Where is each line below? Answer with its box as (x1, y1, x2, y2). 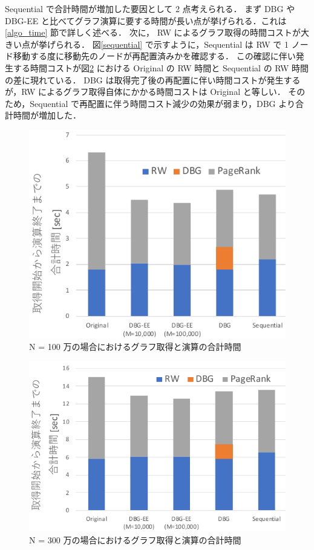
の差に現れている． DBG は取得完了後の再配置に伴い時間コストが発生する (5, 73, 301, 86)
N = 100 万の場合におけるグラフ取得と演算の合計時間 (29, 340, 241, 353)
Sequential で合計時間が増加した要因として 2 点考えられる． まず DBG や (5, 2, 295, 15)
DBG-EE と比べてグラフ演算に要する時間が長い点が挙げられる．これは (5, 14, 287, 27)
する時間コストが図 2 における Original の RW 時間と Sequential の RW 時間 (13, 61, 309, 74)
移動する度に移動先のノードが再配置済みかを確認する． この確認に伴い (13, 50, 296, 62)
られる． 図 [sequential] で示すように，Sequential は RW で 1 (55, 37, 289, 50)
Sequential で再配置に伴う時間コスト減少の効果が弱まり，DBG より (30, 97, 295, 109)
